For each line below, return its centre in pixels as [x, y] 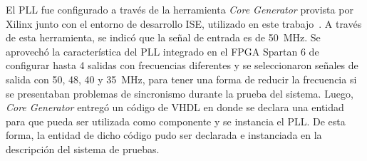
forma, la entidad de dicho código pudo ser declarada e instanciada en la [164, 135]
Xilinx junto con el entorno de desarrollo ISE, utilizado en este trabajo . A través [184, 23]
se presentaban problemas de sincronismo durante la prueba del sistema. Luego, [180, 93]
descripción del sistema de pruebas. [83, 149]
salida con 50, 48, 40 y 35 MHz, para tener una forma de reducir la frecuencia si [181, 79]
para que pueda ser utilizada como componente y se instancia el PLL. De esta [176, 121]
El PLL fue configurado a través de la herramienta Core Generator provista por [180, 9]
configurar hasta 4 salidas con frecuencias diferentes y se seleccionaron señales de [182, 65]
